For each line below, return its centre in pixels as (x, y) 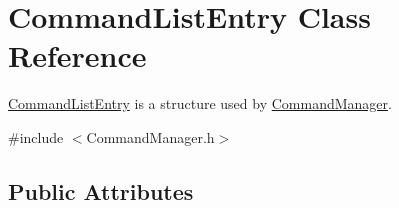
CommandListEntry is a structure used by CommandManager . (200, 103)
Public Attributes (101, 190)
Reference (77, 55)
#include (36, 136)
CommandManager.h (150, 136)
